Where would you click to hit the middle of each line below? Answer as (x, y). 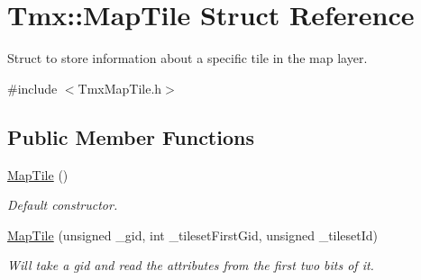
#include (32, 88)
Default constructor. (63, 205)
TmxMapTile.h (120, 88)
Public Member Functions (131, 136)
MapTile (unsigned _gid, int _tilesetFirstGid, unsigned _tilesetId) (193, 235)
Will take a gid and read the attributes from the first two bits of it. (191, 265)
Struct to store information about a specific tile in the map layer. (188, 58)
